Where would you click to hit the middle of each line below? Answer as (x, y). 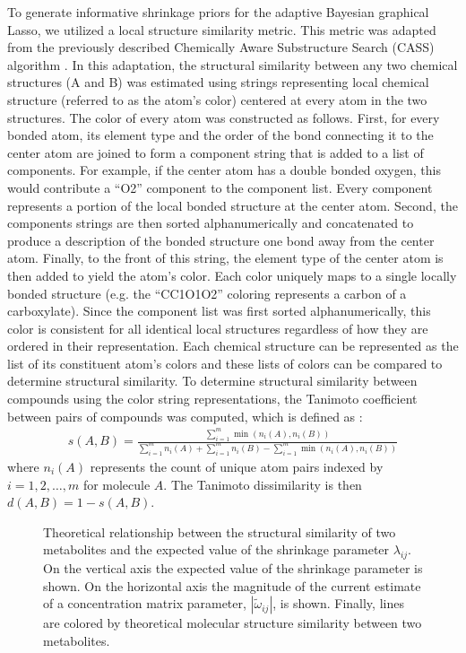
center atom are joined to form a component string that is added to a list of (216, 152)
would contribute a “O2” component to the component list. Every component (220, 187)
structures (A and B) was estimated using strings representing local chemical (218, 82)
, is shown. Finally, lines (338, 603)
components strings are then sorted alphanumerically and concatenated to (211, 223)
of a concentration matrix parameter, (145, 603)
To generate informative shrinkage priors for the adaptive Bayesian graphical (218, 12)
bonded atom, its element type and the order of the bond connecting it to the (220, 135)
